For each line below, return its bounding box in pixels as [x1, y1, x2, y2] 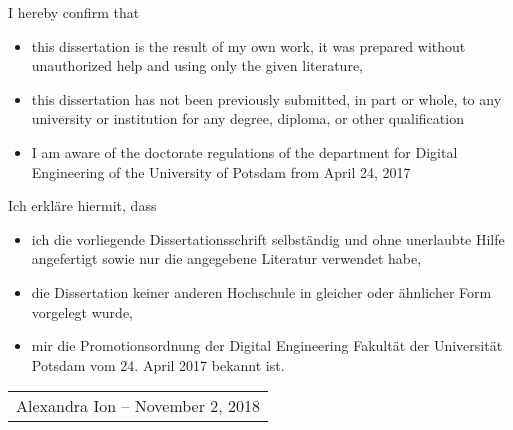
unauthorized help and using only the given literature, [31, 55, 363, 76]
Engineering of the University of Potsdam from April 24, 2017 [31, 161, 411, 182]
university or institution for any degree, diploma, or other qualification [31, 108, 464, 129]
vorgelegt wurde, [31, 301, 133, 322]
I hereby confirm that [8, 2, 140, 22]
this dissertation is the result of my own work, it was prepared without [31, 35, 466, 56]
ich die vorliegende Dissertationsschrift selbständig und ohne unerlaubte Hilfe [31, 228, 505, 249]
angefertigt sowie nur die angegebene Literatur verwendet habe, [31, 248, 422, 269]
